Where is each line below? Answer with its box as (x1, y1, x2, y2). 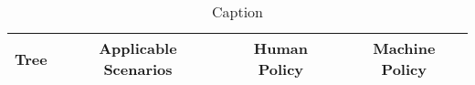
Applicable (99, 37, 177, 58)
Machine (373, 37, 436, 58)
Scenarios (103, 58, 173, 80)
